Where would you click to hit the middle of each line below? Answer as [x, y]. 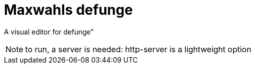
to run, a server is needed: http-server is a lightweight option [138, 49]
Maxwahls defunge [68, 10]
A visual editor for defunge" [49, 32]
